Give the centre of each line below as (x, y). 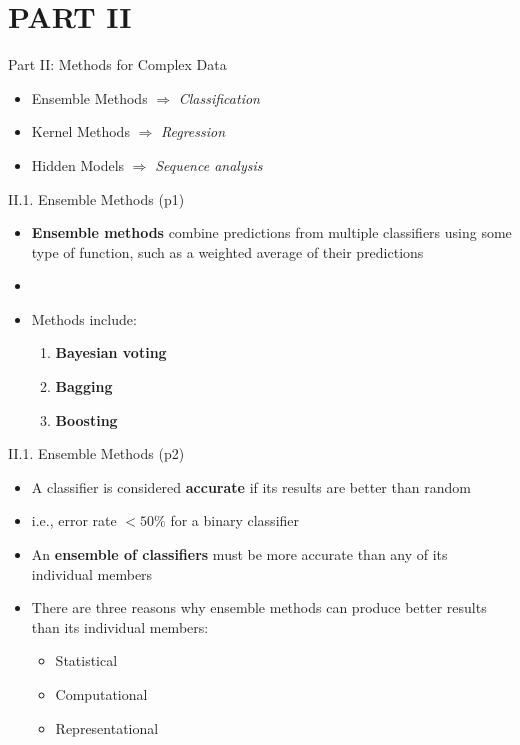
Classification (219, 97)
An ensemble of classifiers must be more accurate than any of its (239, 554)
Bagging (84, 386)
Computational (101, 694)
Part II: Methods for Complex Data (117, 64)
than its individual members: (120, 626)
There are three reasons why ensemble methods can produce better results (259, 607)
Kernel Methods (80, 131)
